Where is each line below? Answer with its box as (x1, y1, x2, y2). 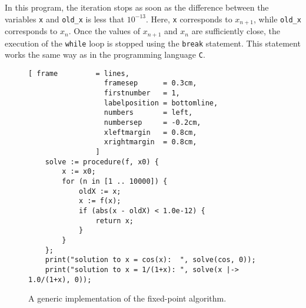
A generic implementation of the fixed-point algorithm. (28, 292, 227, 304)
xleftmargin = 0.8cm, (104, 128, 197, 137)
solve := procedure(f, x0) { (45, 157, 159, 166)
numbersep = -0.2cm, (104, 118, 201, 127)
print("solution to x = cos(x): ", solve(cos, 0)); (45, 256, 256, 264)
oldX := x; (78, 187, 121, 196)
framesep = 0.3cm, (104, 79, 197, 88)
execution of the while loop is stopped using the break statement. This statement (5, 37, 301, 49)
